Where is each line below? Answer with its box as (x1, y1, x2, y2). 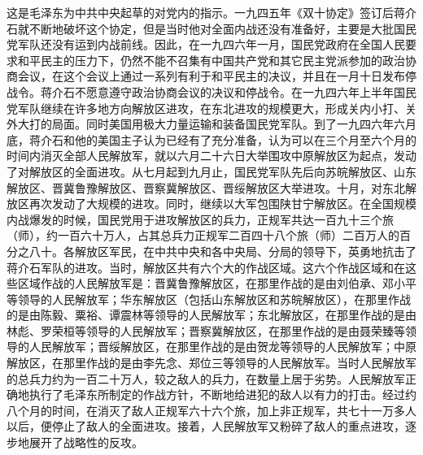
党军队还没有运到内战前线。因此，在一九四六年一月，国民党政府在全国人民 (7, 36, 405, 53)
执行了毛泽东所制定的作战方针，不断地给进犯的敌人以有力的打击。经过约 (28, 386, 416, 403)
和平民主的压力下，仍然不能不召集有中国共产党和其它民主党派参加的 (17, 51, 382, 68)
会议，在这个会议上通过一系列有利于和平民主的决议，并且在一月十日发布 (17, 67, 405, 84)
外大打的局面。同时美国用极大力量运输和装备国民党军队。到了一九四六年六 (7, 115, 405, 132)
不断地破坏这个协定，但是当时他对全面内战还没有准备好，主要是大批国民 (28, 19, 416, 37)
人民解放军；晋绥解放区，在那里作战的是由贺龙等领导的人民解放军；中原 (28, 338, 416, 355)
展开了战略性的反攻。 (28, 434, 143, 451)
